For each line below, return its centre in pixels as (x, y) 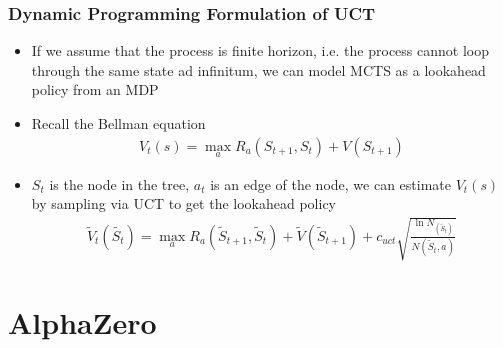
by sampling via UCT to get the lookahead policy (183, 203)
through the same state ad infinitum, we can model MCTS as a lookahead (258, 69)
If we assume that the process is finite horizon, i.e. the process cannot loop (260, 50)
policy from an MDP (95, 89)
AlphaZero (82, 321)
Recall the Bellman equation (118, 123)
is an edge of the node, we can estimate (330, 183)
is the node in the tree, (119, 183)
